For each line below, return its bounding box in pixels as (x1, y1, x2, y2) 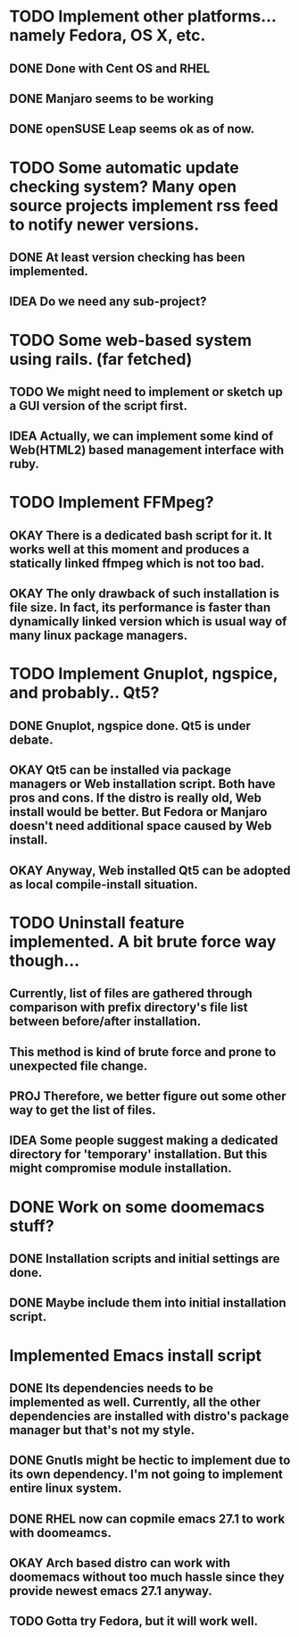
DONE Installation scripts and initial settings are (9, 1251, 280, 1266)
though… (9, 950, 80, 970)
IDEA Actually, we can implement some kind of (9, 429, 274, 444)
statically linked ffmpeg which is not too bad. (9, 556, 265, 571)
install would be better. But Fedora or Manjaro (9, 804, 268, 819)
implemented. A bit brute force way (9, 931, 277, 952)
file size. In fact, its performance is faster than (9, 600, 271, 616)
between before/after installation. (9, 1014, 202, 1029)
